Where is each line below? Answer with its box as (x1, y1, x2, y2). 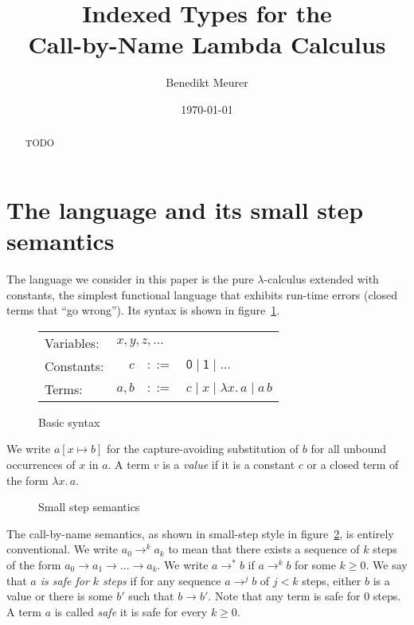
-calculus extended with (264, 271, 379, 287)
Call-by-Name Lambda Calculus (28, 28, 386, 61)
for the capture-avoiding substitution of (107, 440, 299, 457)
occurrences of (6, 456, 76, 473)
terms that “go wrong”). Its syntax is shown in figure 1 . (6, 302, 280, 318)
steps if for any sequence (103, 572, 221, 588)
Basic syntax (38, 413, 100, 430)
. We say (365, 557, 408, 573)
